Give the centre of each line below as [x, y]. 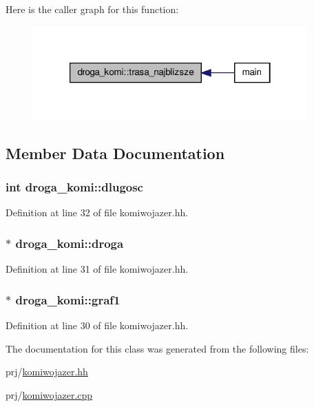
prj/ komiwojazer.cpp [49, 394]
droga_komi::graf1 [68, 299]
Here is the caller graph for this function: [92, 9]
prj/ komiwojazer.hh [47, 372]
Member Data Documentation [115, 153]
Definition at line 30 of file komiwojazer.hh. [97, 325]
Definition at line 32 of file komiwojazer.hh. [97, 212]
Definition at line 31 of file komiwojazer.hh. [97, 269]
